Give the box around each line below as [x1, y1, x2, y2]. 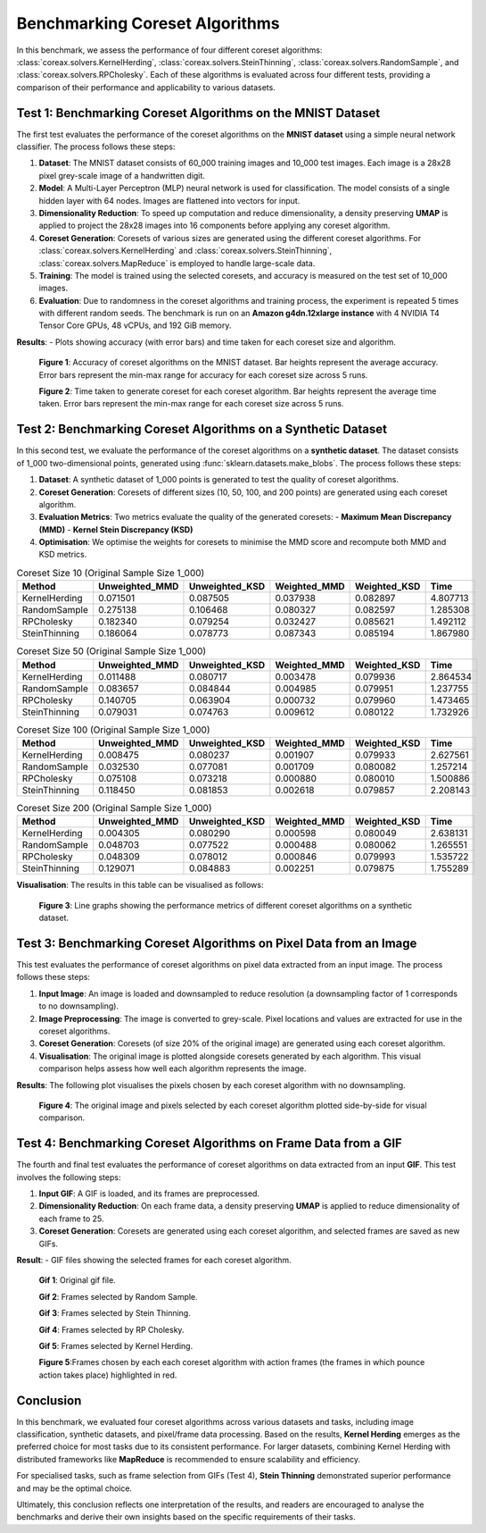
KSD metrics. [38, 549, 87, 560]
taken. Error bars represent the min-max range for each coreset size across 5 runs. [38, 398, 344, 409]
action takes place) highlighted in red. [38, 1370, 177, 1380]
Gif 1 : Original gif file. [38, 1275, 116, 1286]
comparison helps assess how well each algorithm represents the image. [38, 1063, 307, 1074]
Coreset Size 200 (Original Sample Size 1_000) [16, 802, 213, 815]
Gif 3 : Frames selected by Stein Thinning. [38, 1308, 191, 1319]
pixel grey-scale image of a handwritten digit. [38, 170, 205, 180]
